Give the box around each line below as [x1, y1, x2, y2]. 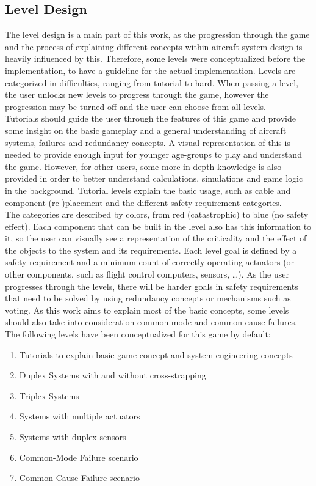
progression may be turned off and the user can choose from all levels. [5, 100, 266, 112]
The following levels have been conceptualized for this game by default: [5, 328, 271, 341]
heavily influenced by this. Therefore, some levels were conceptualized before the [5, 52, 306, 65]
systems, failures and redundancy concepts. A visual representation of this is [5, 136, 290, 149]
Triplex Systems [19, 389, 79, 402]
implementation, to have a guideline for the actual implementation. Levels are [5, 64, 296, 76]
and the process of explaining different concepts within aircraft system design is [5, 40, 303, 53]
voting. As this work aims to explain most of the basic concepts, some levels [5, 303, 289, 316]
